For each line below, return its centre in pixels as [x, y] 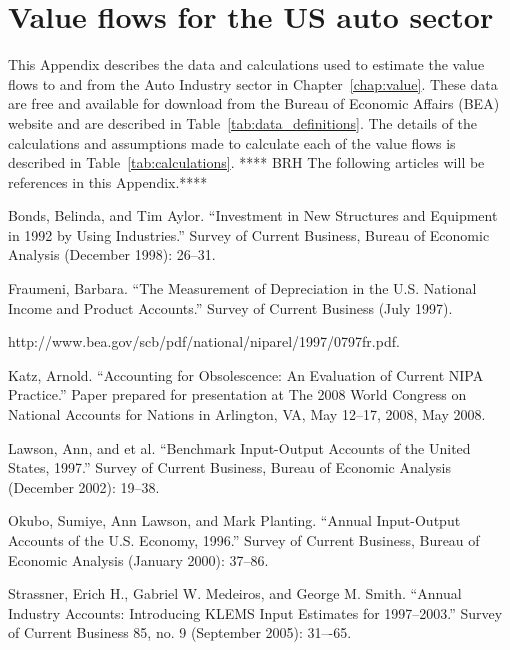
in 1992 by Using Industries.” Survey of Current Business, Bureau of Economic [249, 234]
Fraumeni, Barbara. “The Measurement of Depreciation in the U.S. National [242, 288]
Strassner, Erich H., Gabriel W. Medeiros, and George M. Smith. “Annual [235, 593]
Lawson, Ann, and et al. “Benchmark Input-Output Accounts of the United [239, 447]
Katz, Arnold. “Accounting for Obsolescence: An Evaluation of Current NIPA [246, 374]
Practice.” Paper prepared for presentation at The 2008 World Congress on [237, 394]
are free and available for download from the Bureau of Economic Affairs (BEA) [254, 103]
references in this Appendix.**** [108, 181]
